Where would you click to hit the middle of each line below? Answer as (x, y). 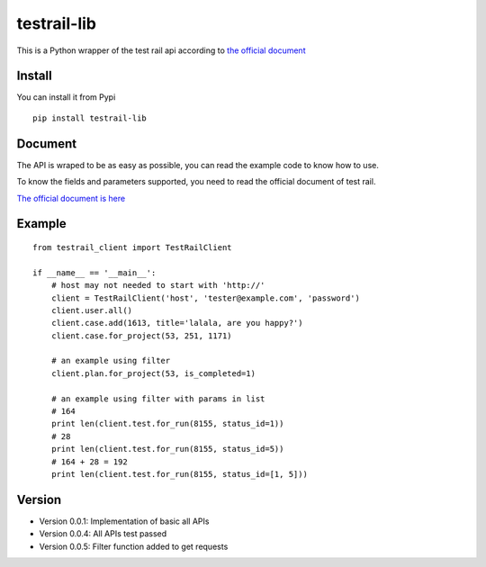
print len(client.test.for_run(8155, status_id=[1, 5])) (179, 474)
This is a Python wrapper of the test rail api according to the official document (161, 50)
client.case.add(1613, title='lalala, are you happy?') (177, 323)
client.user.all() (92, 310)
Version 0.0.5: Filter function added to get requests (134, 546)
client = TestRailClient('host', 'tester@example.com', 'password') (205, 298)
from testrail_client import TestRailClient (133, 247)
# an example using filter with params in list (158, 399)
